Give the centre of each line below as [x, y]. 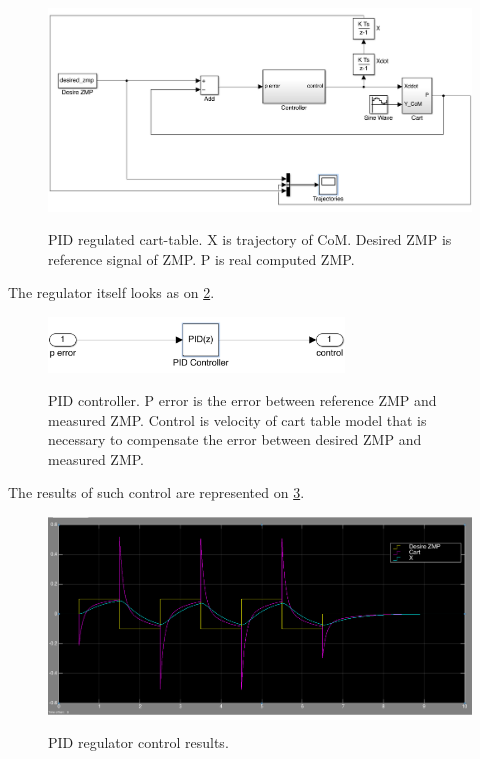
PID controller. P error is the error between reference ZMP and [242, 400]
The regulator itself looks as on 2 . [111, 292]
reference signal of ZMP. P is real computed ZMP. [201, 258]
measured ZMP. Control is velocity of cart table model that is [237, 419]
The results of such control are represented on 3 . [156, 492]
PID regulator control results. [138, 742]
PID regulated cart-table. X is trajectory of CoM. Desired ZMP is [250, 239]
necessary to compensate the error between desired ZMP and [235, 439]
